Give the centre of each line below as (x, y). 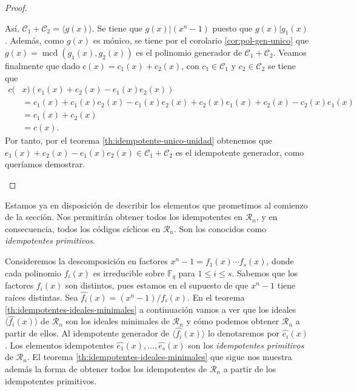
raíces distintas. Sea (42, 297)
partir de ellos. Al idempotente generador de (87, 333)
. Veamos (290, 52)
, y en (267, 217)
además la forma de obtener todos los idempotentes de (106, 368)
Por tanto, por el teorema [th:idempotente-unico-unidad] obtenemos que (138, 140)
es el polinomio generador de (189, 52)
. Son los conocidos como (220, 228)
